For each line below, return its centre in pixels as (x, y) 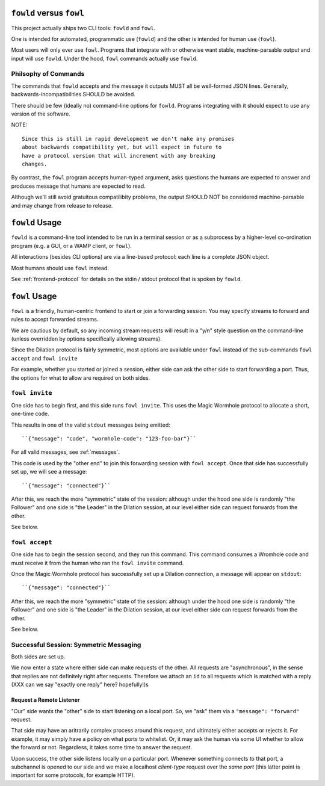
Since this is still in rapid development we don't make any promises (128, 139)
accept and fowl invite (44, 358)
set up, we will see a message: (49, 472)
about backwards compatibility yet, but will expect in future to (122, 147)
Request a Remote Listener (45, 700)
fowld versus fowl (48, 13)
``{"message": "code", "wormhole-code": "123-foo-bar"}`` (109, 438)
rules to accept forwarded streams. (55, 320)
